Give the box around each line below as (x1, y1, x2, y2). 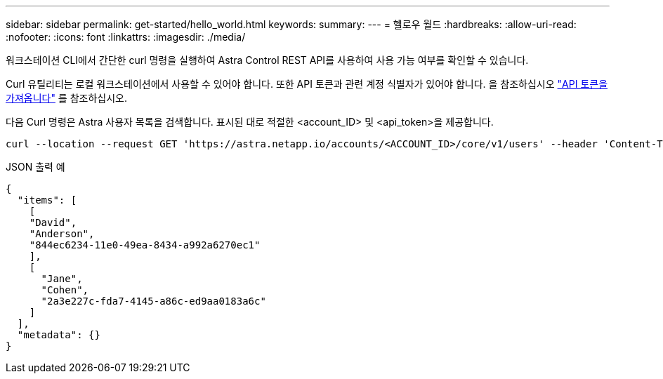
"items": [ (17, 194, 77, 206)
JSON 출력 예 (6, 161, 65, 173)
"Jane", (41, 273, 83, 284)
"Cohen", (41, 284, 89, 295)
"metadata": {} (17, 329, 100, 340)
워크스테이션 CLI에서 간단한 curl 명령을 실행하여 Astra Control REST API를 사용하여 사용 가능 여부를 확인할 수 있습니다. (6, 54, 529, 66)
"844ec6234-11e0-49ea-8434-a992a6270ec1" (29, 239, 261, 251)
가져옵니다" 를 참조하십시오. (6, 92, 127, 104)
